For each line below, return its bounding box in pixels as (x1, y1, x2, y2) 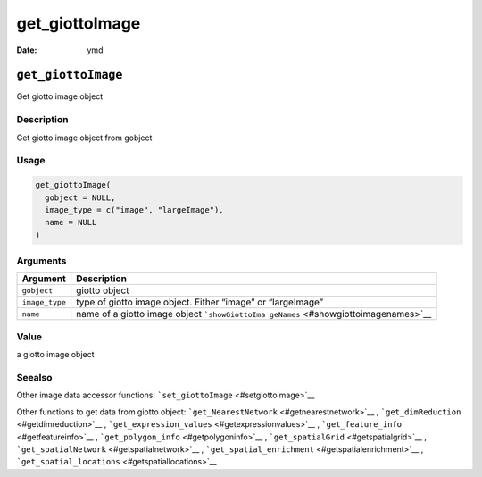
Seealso (16, 371, 53, 383)
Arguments (16, 255, 67, 267)
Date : (16, 45, 37, 55)
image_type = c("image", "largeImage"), (45, 205, 224, 214)
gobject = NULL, (45, 192, 116, 203)
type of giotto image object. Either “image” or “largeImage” (76, 296, 324, 308)
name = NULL (45, 217, 97, 228)
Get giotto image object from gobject (16, 132, 153, 143)
